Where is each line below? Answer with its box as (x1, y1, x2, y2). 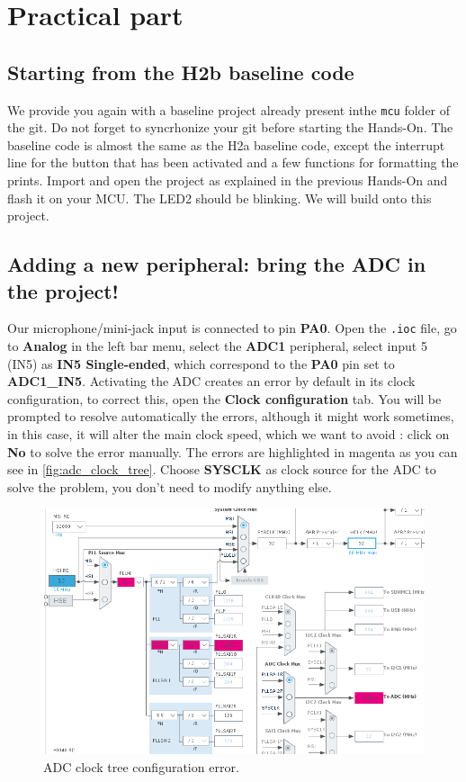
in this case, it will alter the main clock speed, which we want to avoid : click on (7, 425, 450, 444)
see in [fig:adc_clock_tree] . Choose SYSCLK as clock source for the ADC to (7, 460, 436, 479)
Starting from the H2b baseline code (7, 58, 354, 85)
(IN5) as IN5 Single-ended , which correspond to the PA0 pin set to (7, 354, 395, 373)
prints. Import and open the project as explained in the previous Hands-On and (7, 171, 448, 190)
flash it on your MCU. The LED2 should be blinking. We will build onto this (7, 188, 432, 207)
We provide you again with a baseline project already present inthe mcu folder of (7, 100, 451, 119)
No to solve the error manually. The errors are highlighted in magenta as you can (7, 442, 458, 461)
